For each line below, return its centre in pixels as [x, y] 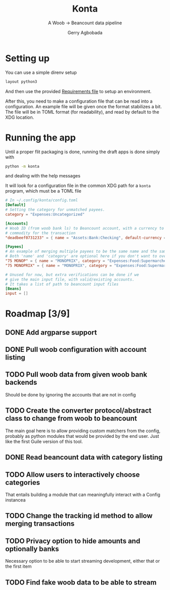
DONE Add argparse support [51, 332]
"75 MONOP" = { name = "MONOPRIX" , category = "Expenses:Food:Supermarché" [87, 261]
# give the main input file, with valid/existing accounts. [70, 279]
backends [21, 382]
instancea [15, 500]
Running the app [40, 138]
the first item [18, 566]
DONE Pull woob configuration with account [76, 350]
